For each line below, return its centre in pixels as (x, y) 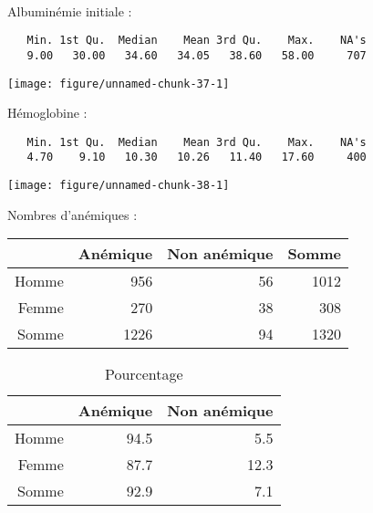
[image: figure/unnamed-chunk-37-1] (119, 84)
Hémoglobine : (47, 113)
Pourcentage (144, 374)
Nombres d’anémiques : (73, 214)
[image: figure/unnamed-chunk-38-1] (119, 186)
